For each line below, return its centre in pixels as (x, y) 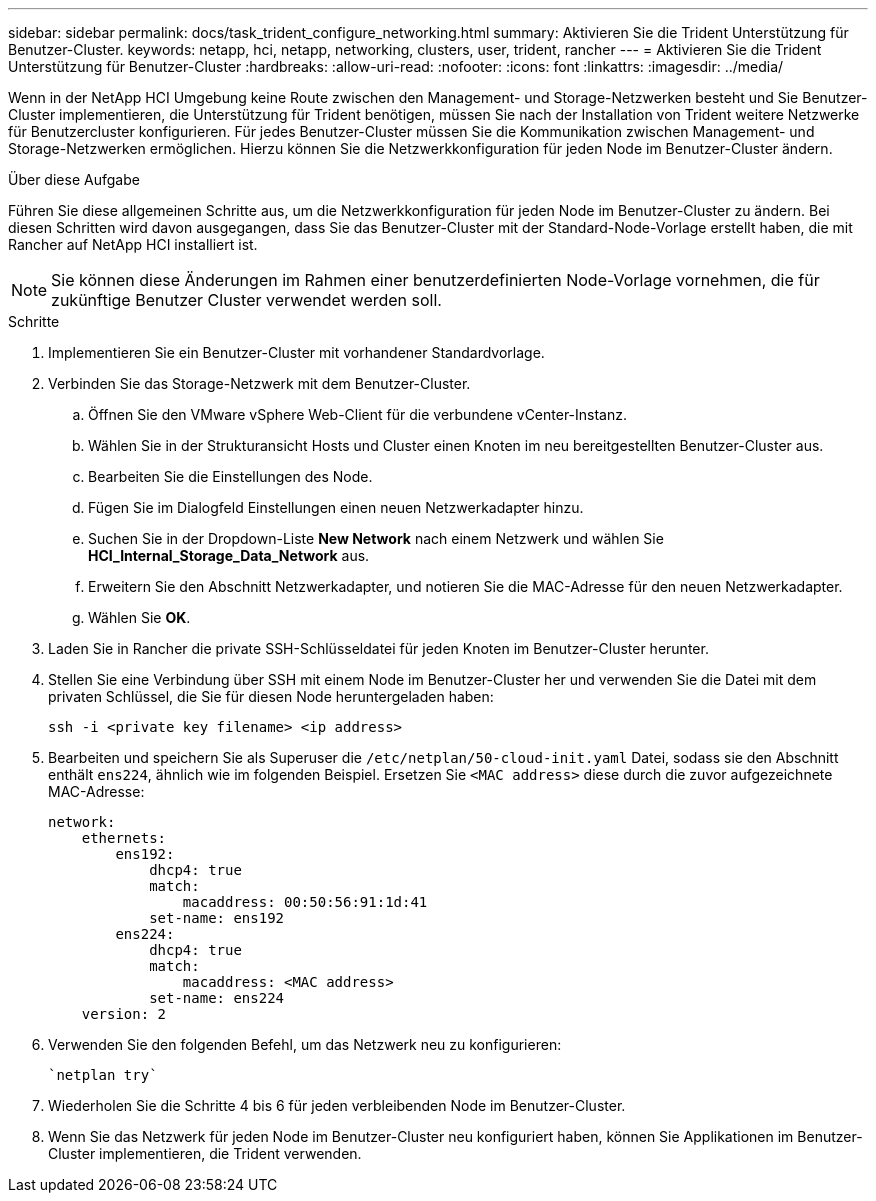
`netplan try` (103, 1075)
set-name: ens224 (217, 998)
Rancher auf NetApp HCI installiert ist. (133, 244)
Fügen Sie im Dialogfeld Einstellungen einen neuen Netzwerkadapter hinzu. (336, 507)
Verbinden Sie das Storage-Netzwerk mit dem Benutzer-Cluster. (259, 383)
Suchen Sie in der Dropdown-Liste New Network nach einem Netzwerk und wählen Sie (376, 538)
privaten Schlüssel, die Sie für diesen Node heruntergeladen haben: (271, 696)
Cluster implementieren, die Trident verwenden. (205, 1153)
